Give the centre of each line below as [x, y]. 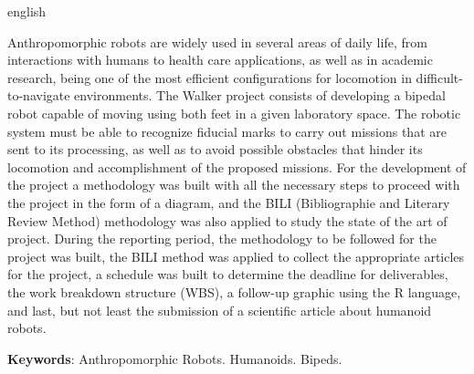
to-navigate [39, 95]
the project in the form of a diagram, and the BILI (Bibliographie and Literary [229, 202]
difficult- [439, 77]
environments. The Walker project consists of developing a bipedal [260, 95]
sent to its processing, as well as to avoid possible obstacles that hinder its [215, 149]
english [27, 11]
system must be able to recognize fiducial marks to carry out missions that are [227, 131]
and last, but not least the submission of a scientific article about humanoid [220, 310]
